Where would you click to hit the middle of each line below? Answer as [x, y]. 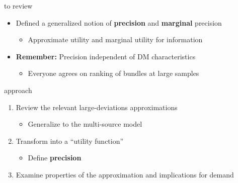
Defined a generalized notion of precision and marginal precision [119, 22]
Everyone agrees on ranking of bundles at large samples [113, 73]
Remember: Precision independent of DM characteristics [106, 56]
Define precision [55, 158]
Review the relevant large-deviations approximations [97, 107]
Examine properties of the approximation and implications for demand [125, 174]
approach [18, 90]
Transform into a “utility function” [70, 141]
